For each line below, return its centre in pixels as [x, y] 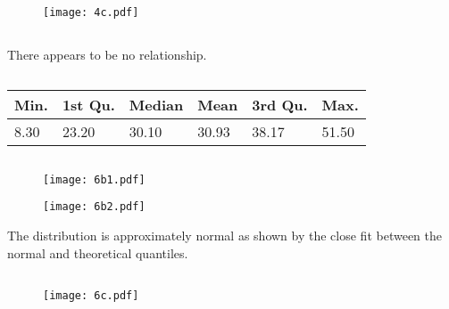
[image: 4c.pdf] [91, 13]
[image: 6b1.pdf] [94, 179]
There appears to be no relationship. [107, 55]
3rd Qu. [280, 105]
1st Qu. [88, 105]
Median [156, 105]
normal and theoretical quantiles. [98, 252]
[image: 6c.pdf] [91, 295]
